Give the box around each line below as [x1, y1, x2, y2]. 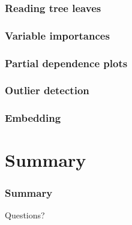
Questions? [5, 208, 45, 221]
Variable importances [5, 28, 110, 43]
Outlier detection [5, 83, 89, 98]
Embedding [5, 110, 61, 125]
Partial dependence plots [5, 55, 128, 70]
